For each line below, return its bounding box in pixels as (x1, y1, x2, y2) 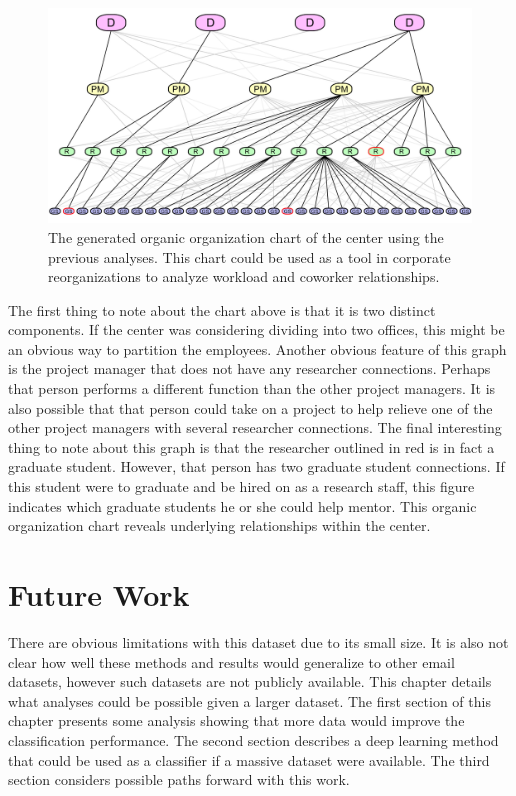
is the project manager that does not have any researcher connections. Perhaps (8, 358, 491, 379)
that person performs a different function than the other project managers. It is (8, 378, 496, 399)
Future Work (8, 574, 190, 614)
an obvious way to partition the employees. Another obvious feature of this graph (8, 338, 507, 359)
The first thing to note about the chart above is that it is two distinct (8, 299, 436, 320)
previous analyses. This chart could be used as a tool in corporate (48, 246, 451, 267)
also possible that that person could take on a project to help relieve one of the (8, 397, 493, 418)
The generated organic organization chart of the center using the (48, 226, 444, 247)
